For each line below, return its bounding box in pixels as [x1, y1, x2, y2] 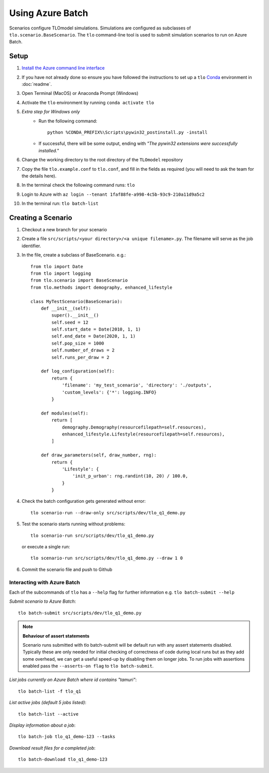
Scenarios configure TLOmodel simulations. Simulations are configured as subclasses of [9, 25, 191, 31]
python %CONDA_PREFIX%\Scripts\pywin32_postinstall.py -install [47, 129, 208, 135]
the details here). [21, 173, 57, 179]
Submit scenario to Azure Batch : [9, 598, 76, 604]
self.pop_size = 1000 [51, 340, 105, 346]
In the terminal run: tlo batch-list [21, 200, 99, 207]
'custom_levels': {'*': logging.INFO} [62, 389, 157, 395]
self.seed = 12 [51, 320, 89, 325]
